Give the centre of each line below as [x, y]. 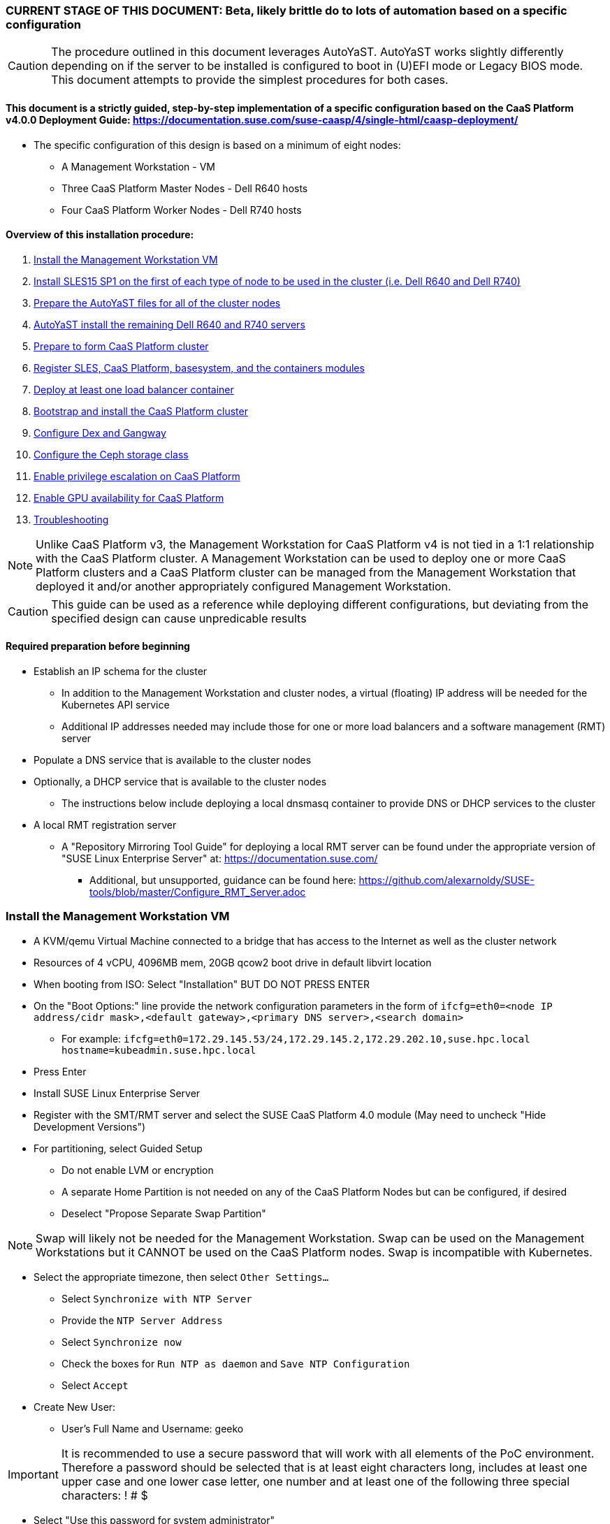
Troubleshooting [71, 519]
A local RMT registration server [105, 825]
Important [33, 1474]
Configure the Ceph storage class [111, 454]
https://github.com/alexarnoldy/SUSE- [446, 880]
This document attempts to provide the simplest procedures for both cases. [250, 80]
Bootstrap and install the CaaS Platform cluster [141, 411]
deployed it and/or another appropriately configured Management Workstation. [244, 586]
